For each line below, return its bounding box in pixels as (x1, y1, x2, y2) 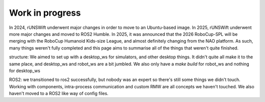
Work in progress (9, 7, 81, 18)
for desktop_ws (9, 68, 40, 74)
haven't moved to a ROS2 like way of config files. (9, 91, 109, 97)
